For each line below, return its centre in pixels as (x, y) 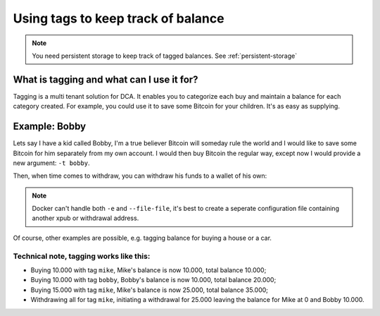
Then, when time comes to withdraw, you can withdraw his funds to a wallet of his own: (140, 176)
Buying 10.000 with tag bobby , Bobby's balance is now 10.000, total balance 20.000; (153, 280)
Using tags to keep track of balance (119, 18)
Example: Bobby (50, 127)
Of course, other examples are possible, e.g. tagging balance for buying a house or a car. (142, 238)
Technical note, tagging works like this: (82, 256)
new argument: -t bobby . (52, 163)
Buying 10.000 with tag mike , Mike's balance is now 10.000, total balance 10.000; (148, 270)
